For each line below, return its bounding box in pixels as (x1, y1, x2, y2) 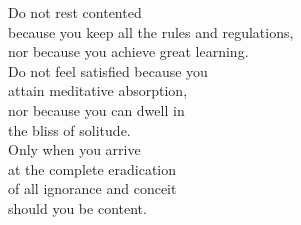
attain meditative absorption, (8, 80, 188, 101)
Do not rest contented (8, 2, 142, 22)
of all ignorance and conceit (8, 178, 177, 199)
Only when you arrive (8, 139, 141, 160)
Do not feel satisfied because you (8, 60, 208, 81)
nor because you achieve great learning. (8, 41, 249, 62)
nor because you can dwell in (8, 99, 185, 120)
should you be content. (8, 197, 147, 218)
